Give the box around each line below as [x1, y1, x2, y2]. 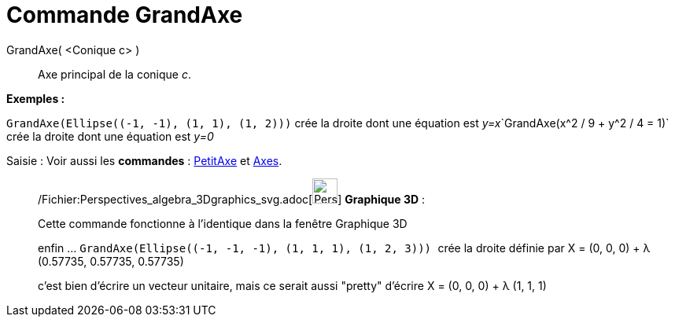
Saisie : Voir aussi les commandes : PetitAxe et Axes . [6, 153, 282, 167]
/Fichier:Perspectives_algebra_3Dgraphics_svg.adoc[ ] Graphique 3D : [38, 192, 426, 206]
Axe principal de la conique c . [38, 67, 191, 81]
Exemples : [6, 91, 65, 105]
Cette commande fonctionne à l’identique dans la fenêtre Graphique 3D [38, 216, 408, 230]
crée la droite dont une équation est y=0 [6, 129, 214, 143]
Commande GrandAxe [6, 2, 243, 28]
